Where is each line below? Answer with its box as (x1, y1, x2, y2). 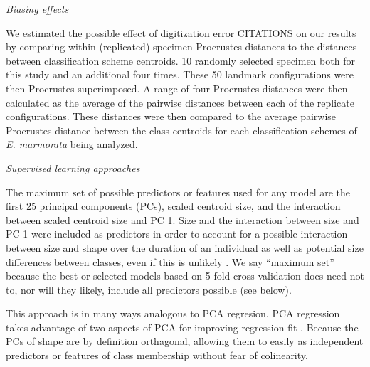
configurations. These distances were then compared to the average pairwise (6, 109, 337, 124)
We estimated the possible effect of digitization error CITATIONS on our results (6, 25, 356, 40)
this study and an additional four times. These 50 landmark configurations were (6, 67, 354, 82)
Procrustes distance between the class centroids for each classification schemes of (6, 122, 357, 137)
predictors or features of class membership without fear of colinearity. (6, 348, 308, 363)
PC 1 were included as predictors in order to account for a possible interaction (6, 226, 348, 241)
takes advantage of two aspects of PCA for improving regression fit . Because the (6, 319, 359, 334)
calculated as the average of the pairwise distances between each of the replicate (6, 95, 354, 110)
